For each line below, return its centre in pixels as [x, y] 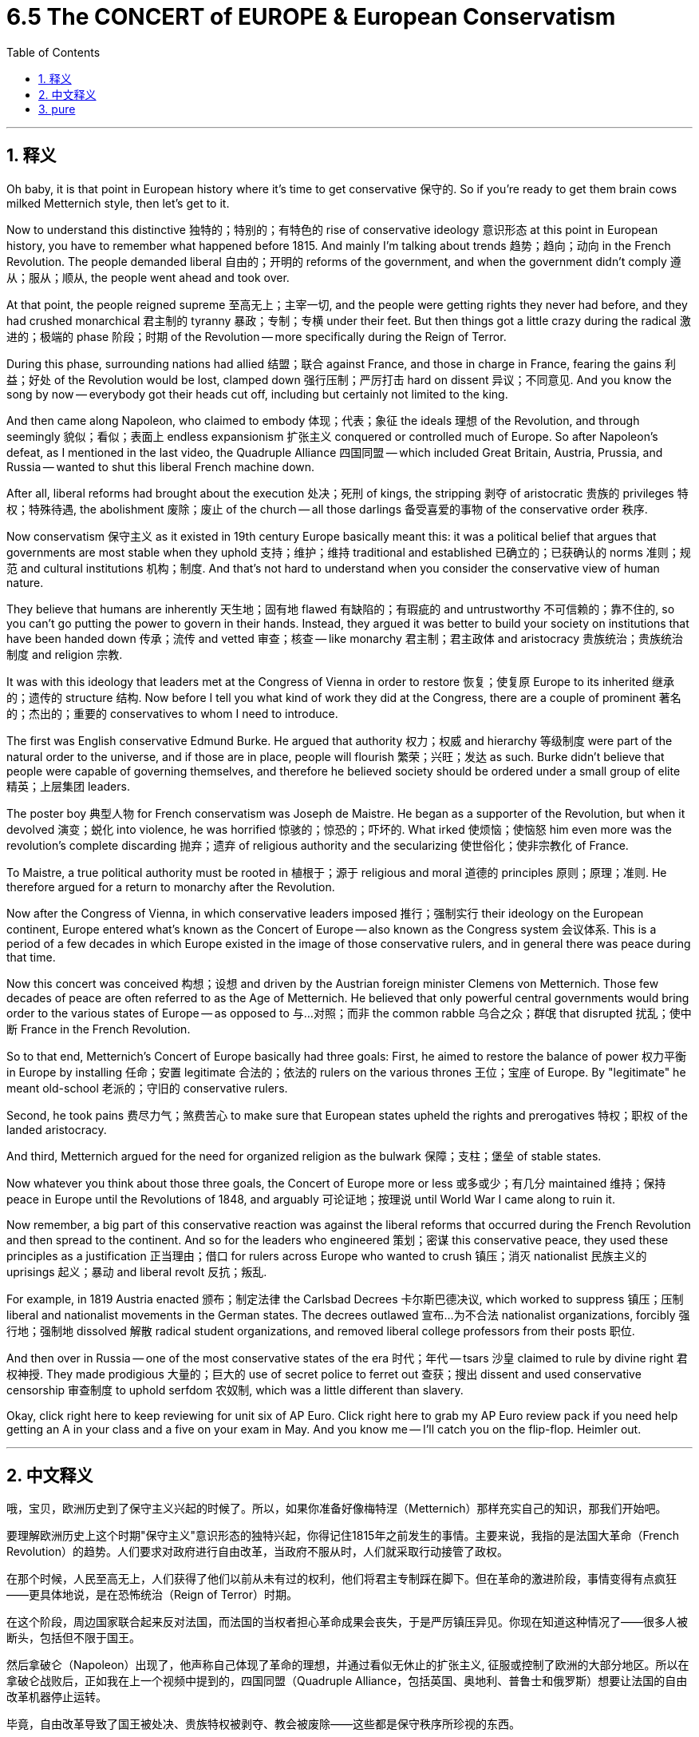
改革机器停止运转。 [57, 1697]
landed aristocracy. [57, 1129]
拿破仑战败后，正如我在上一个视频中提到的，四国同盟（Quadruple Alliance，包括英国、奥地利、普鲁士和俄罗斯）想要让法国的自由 [347, 1681]
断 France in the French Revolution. [99, 1029]
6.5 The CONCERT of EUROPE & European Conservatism [311, 17]
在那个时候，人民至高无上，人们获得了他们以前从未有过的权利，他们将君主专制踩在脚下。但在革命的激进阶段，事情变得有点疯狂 [342, 1579]
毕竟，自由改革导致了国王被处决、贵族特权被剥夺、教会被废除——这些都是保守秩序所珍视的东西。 [263, 1724]
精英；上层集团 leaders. [68, 786]
